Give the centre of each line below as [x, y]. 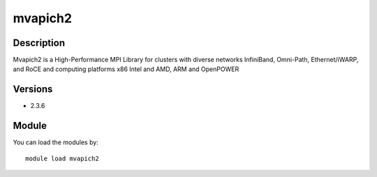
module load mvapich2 [62, 158]
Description [39, 43]
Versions [33, 90]
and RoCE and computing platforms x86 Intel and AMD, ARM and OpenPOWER [126, 69]
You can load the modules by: [56, 142]
